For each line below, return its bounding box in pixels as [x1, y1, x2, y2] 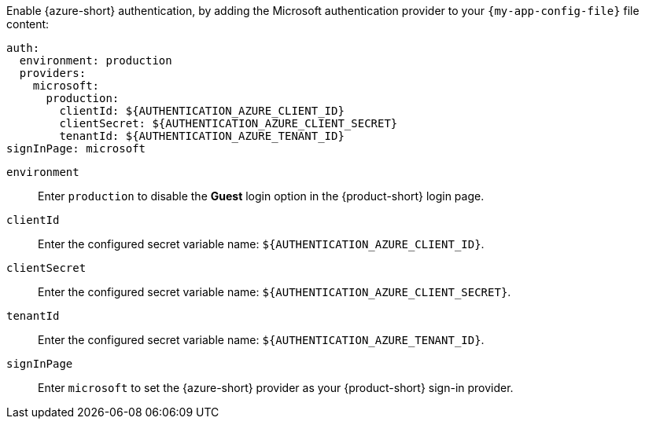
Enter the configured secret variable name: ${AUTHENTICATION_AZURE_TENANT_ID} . [38, 333, 485, 346]
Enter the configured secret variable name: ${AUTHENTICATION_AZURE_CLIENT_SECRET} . [38, 285, 511, 299]
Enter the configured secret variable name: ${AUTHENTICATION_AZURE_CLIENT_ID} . [38, 237, 485, 251]
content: [6, 17, 50, 31]
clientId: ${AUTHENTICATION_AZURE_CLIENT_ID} [59, 104, 345, 117]
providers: [19, 67, 87, 79]
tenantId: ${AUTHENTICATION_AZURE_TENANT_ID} [59, 130, 345, 142]
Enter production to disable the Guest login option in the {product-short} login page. [38, 189, 485, 203]
